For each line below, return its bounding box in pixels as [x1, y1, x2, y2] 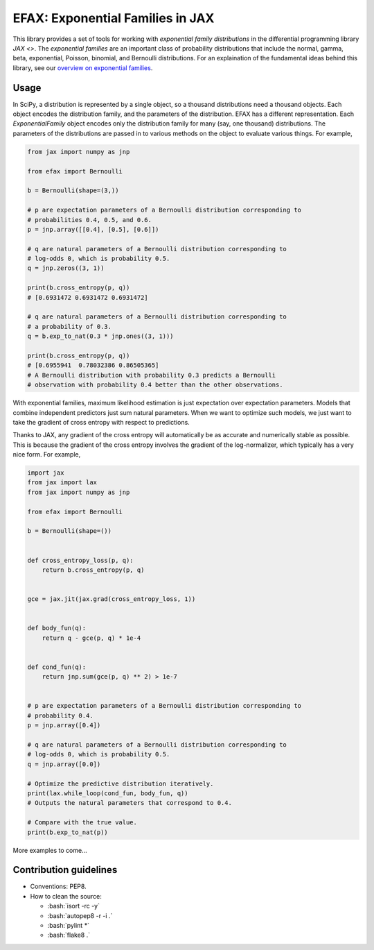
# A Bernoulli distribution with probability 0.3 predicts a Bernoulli [27, 371, 276, 379]
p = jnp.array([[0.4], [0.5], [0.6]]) [27, 226, 159, 233]
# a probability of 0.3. [27, 323, 112, 330]
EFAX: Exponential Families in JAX [12, 10, 215, 26]
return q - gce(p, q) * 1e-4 [42, 634, 141, 642]
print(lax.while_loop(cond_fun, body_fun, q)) [27, 789, 188, 797]
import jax [27, 469, 64, 477]
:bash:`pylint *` [47, 921, 90, 929]
